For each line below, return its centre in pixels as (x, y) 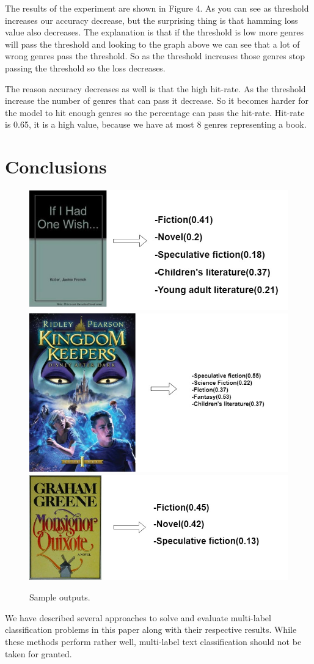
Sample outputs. (60, 597)
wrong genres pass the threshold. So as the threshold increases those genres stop (155, 56)
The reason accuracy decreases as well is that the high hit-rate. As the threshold (155, 88)
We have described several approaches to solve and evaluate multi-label (138, 617)
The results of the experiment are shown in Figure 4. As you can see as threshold (157, 8)
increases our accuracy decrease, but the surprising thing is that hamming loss (152, 20)
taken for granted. (38, 653)
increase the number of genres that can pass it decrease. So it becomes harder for (157, 100)
